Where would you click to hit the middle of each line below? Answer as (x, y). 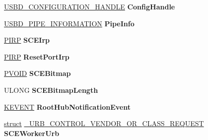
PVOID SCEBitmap (37, 73)
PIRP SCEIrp (27, 40)
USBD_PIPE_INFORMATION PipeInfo (69, 23)
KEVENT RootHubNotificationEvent (67, 106)
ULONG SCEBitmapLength (51, 90)
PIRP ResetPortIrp (37, 56)
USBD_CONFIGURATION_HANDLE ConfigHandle (90, 6)
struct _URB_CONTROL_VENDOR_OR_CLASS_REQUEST (104, 123)
